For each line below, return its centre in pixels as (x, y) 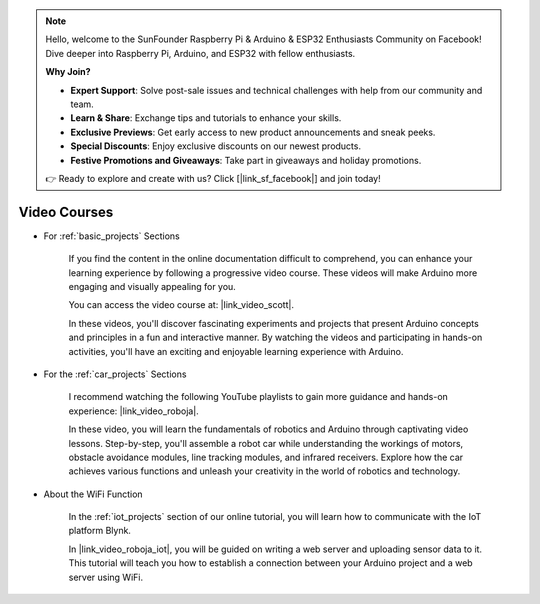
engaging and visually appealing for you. (152, 286)
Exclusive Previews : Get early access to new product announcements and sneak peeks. (253, 132)
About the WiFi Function (93, 494)
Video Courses (66, 211)
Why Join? (68, 72)
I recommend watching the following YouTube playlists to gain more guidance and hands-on (258, 397)
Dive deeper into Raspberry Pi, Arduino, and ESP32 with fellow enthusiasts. (200, 53)
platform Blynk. (100, 531)
